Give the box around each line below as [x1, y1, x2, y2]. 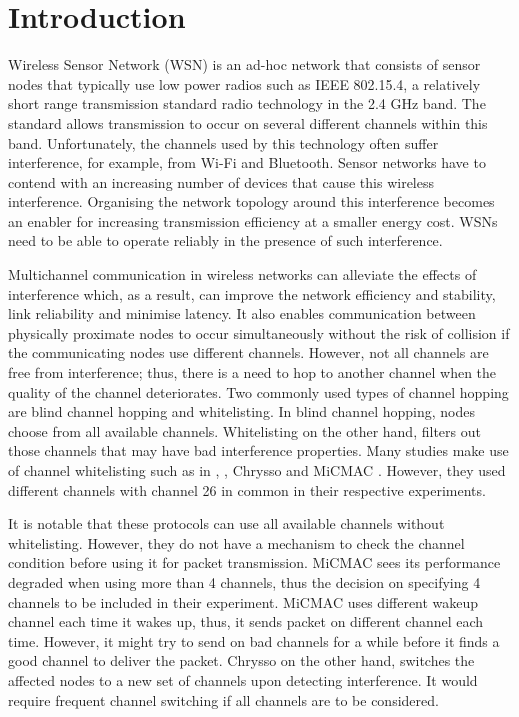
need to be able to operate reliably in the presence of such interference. [8, 230, 443, 251]
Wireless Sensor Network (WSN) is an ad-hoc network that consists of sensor [8, 54, 481, 75]
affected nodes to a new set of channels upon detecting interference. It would [8, 669, 478, 690]
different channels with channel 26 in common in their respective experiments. [8, 479, 486, 500]
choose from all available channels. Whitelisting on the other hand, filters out [8, 420, 481, 441]
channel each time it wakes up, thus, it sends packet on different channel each [8, 611, 484, 632]
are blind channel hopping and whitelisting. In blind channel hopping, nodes [8, 401, 475, 422]
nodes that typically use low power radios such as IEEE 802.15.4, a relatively [8, 73, 481, 94]
